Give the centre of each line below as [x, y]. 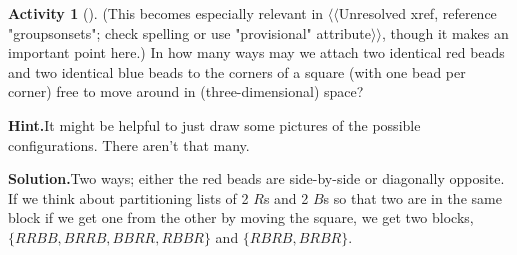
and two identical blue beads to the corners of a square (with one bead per [237, 71]
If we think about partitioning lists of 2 [128, 197]
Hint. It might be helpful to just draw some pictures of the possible [214, 124]
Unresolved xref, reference [417, 13]
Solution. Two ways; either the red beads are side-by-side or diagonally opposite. [256, 178]
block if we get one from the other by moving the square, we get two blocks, [241, 217]
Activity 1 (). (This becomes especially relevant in [166, 13]
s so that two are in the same [412, 197]
